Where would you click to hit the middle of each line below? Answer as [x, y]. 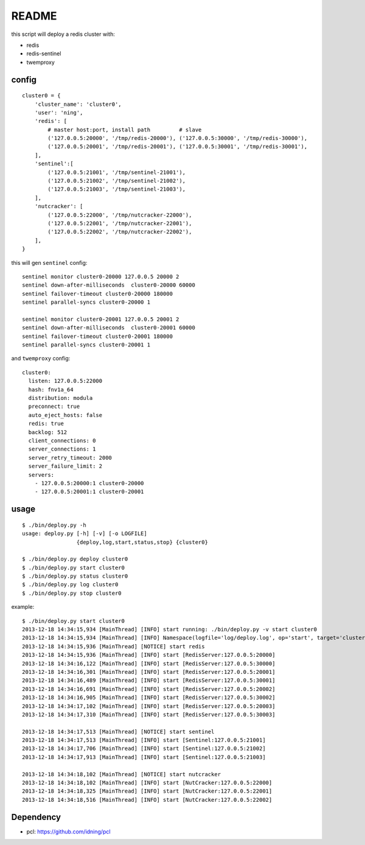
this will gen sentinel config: [49, 262]
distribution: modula [61, 398]
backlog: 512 [48, 432]
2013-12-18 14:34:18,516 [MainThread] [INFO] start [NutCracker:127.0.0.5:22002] [147, 800]
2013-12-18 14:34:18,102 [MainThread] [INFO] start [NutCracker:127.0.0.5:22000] [147, 783]
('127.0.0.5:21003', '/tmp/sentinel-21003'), [116, 189]
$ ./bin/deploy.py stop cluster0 [72, 593]
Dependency [36, 817]
